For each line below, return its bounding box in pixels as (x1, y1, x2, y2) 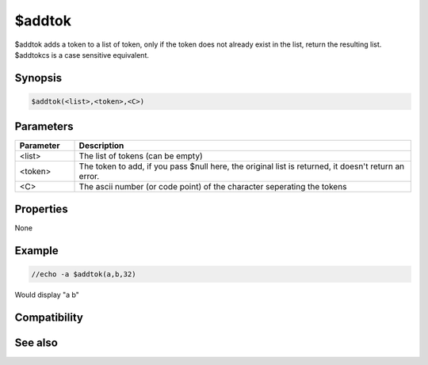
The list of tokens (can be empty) (78, 150, 203, 162)
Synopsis (14, 71, 63, 85)
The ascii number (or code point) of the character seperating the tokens (78, 181, 347, 192)
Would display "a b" (14, 290, 79, 299)
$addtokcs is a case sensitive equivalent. (14, 50, 150, 59)
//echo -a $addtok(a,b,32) (31, 269, 136, 279)
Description (78, 140, 124, 151)
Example (14, 244, 59, 257)
